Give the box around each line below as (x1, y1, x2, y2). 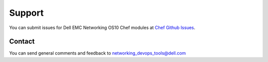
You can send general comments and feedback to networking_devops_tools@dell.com (9, 50, 186, 56)
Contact (9, 37, 35, 46)
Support (9, 7, 44, 18)
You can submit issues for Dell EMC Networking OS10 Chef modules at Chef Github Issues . (9, 25, 196, 31)
